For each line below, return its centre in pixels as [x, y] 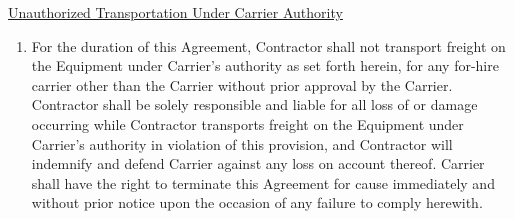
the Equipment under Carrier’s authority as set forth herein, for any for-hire [265, 65]
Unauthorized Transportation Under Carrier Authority [175, 12]
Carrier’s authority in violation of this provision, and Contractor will [242, 143]
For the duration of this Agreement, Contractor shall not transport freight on [268, 45]
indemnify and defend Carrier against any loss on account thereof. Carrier [258, 163]
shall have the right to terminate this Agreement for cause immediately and [263, 182]
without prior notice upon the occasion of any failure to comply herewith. [257, 202]
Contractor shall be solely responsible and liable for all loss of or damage [254, 104]
